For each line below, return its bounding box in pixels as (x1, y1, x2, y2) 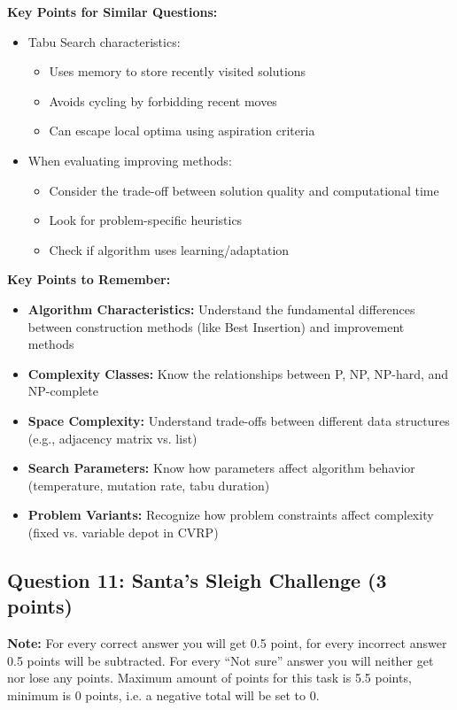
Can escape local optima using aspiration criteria (49, 121, 315, 140)
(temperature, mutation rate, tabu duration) (27, 475, 270, 494)
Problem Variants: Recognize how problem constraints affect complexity (27, 505, 434, 524)
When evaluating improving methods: (27, 150, 232, 169)
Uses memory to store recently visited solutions (49, 62, 306, 81)
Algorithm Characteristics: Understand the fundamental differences (27, 299, 415, 318)
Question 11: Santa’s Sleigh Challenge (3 (7, 566, 387, 593)
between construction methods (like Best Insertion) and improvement (27, 317, 405, 336)
